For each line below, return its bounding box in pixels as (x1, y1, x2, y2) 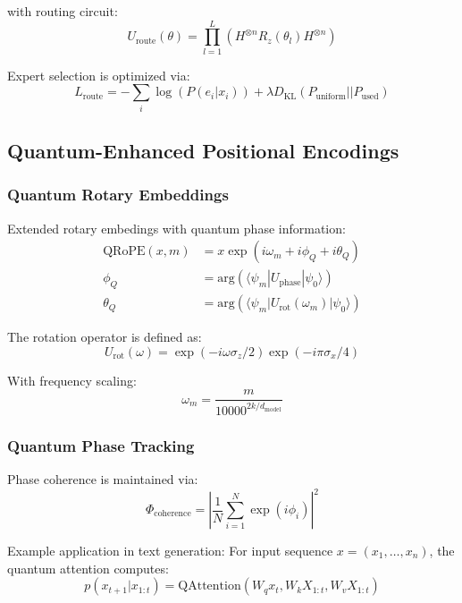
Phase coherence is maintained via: (7, 469, 198, 488)
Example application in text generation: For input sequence (7, 541, 333, 560)
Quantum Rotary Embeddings (7, 183, 229, 206)
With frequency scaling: (7, 370, 137, 389)
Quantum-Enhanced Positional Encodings (7, 137, 399, 165)
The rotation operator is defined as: (7, 327, 202, 346)
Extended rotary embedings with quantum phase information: (7, 218, 346, 237)
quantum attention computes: (7, 558, 169, 577)
